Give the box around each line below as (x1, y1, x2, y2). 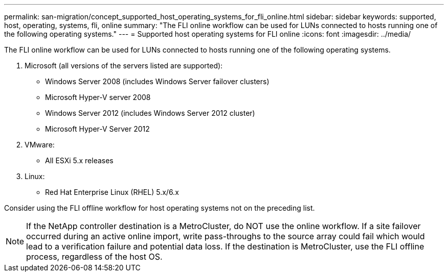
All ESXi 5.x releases (45, 156, 114, 165)
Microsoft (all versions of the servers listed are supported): (25, 61, 223, 70)
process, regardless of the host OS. (26, 252, 163, 262)
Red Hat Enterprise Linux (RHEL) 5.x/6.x (45, 188, 179, 196)
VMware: (25, 140, 55, 149)
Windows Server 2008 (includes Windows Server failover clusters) (45, 77, 270, 86)
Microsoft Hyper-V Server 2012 (45, 124, 150, 133)
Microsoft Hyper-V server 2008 (45, 93, 151, 102)
